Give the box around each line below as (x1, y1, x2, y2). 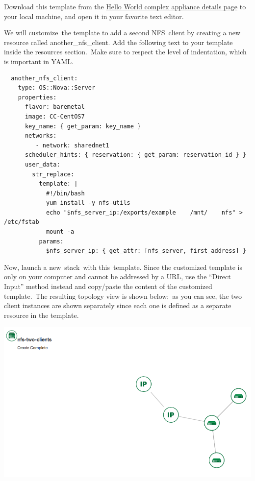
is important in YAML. (4, 56, 74, 66)
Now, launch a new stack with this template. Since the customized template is (4, 262, 242, 272)
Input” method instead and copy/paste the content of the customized (4, 281, 212, 291)
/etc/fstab (4, 218, 39, 226)
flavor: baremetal (25, 103, 85, 111)
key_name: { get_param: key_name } (25, 122, 141, 130)
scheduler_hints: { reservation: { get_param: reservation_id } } (25, 151, 246, 159)
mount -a (46, 228, 75, 236)
